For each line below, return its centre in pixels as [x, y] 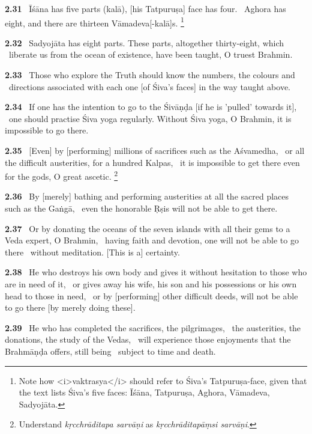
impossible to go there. [47, 130]
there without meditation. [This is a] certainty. [92, 252]
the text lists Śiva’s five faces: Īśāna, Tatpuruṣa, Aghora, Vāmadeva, [144, 392]
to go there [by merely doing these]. [70, 307]
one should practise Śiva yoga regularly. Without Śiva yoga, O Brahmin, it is [150, 118]
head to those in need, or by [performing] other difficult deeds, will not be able [151, 295]
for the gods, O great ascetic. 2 [61, 175]
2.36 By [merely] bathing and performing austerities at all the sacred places [147, 196]
